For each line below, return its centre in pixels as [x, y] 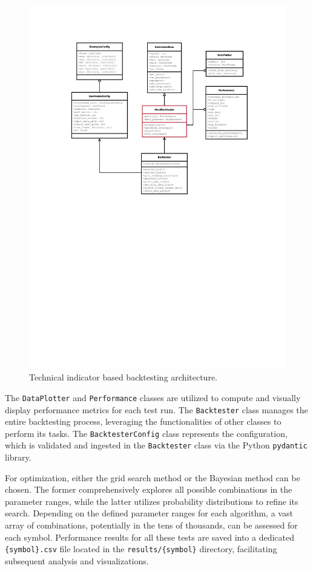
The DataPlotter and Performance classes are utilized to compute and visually [153, 397]
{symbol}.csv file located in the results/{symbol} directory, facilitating [141, 549]
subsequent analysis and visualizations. [77, 560]
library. [18, 457]
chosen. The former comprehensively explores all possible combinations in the [149, 489]
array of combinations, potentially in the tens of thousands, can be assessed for [151, 525]
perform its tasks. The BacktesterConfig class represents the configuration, [146, 433]
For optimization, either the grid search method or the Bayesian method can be [153, 477]
